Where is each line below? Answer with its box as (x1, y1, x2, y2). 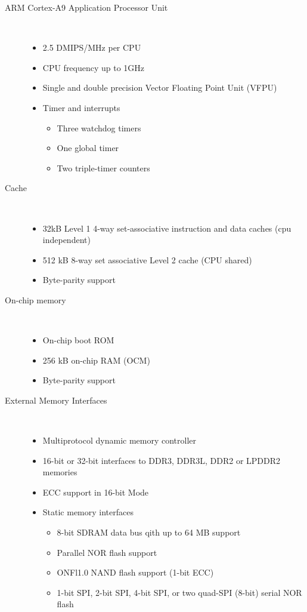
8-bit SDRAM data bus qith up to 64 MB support (57, 526, 241, 539)
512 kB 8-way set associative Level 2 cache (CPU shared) (42, 253, 252, 266)
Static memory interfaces (42, 506, 134, 518)
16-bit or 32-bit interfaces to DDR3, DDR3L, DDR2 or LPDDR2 (42, 454, 281, 466)
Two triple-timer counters (57, 161, 150, 174)
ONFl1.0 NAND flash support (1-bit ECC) (57, 566, 214, 579)
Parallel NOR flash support (57, 546, 157, 558)
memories (42, 466, 77, 478)
